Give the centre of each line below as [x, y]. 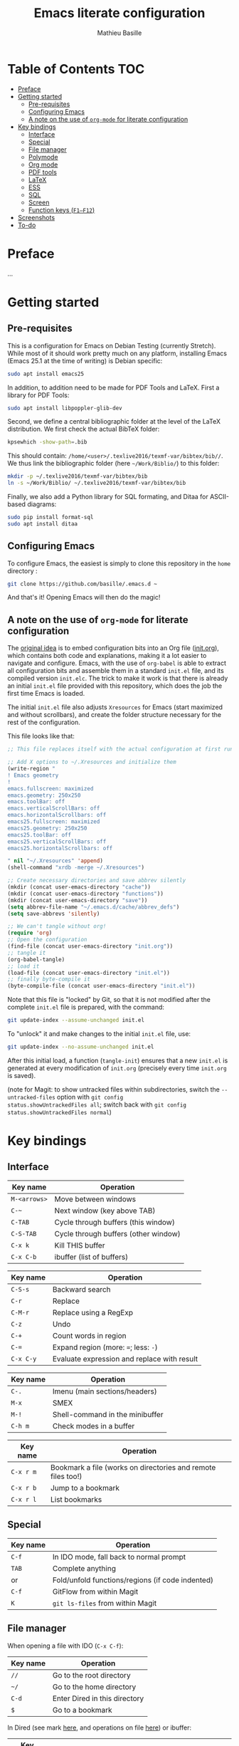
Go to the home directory [94, 1687]
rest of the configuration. [44, 722]
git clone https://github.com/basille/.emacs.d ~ [83, 584]
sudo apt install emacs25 [46, 374]
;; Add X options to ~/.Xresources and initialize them [92, 762]
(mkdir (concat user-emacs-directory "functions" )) [85, 894]
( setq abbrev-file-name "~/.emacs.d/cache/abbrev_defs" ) [94, 907]
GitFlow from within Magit [95, 1591]
